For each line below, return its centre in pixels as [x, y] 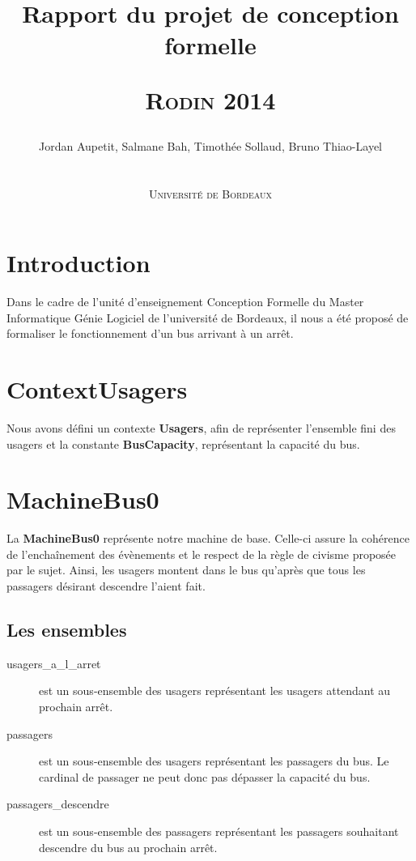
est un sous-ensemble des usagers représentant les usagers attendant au [215, 691]
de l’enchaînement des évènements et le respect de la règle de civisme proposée [202, 554]
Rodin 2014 [210, 99]
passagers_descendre [58, 804]
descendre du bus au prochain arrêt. [128, 847]
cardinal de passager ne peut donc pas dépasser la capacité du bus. [205, 776]
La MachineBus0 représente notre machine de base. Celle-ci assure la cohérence [208, 538]
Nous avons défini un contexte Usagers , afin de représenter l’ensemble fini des [201, 427]
